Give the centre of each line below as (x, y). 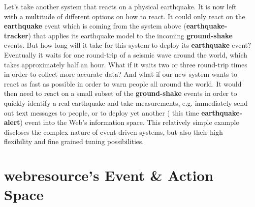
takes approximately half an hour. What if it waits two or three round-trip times (126, 64)
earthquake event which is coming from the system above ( (95, 26)
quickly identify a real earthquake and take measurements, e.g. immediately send (126, 103)
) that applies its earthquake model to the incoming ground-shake (130, 35)
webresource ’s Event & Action (109, 175)
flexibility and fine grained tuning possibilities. (74, 141)
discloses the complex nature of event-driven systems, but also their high (113, 132)
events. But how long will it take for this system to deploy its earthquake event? (127, 45)
